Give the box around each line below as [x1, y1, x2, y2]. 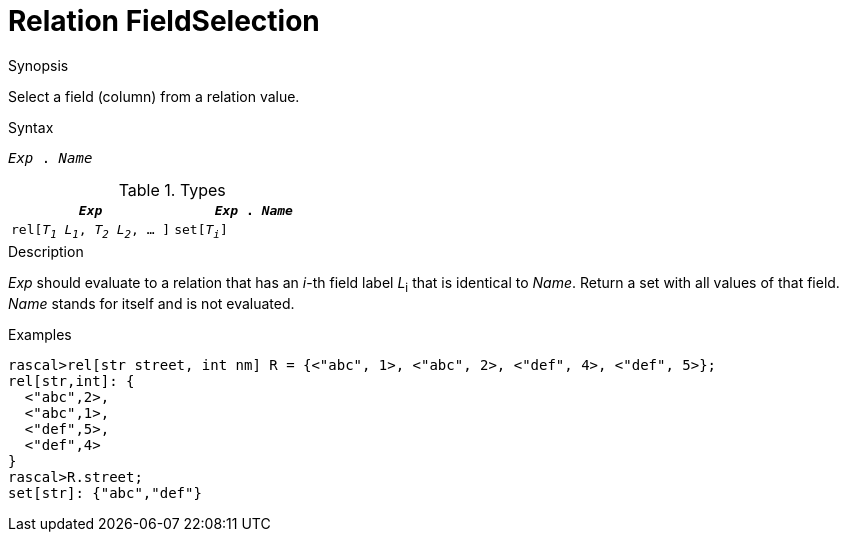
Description [8, 243, 84, 261]
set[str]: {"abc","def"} [8, 485, 202, 502]
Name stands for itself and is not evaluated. [8, 295, 295, 313]
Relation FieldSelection [8, 4, 320, 38]
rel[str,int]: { [8, 373, 135, 390]
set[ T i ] [174, 221, 228, 241]
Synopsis [8, 56, 69, 74]
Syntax [8, 118, 54, 136]
